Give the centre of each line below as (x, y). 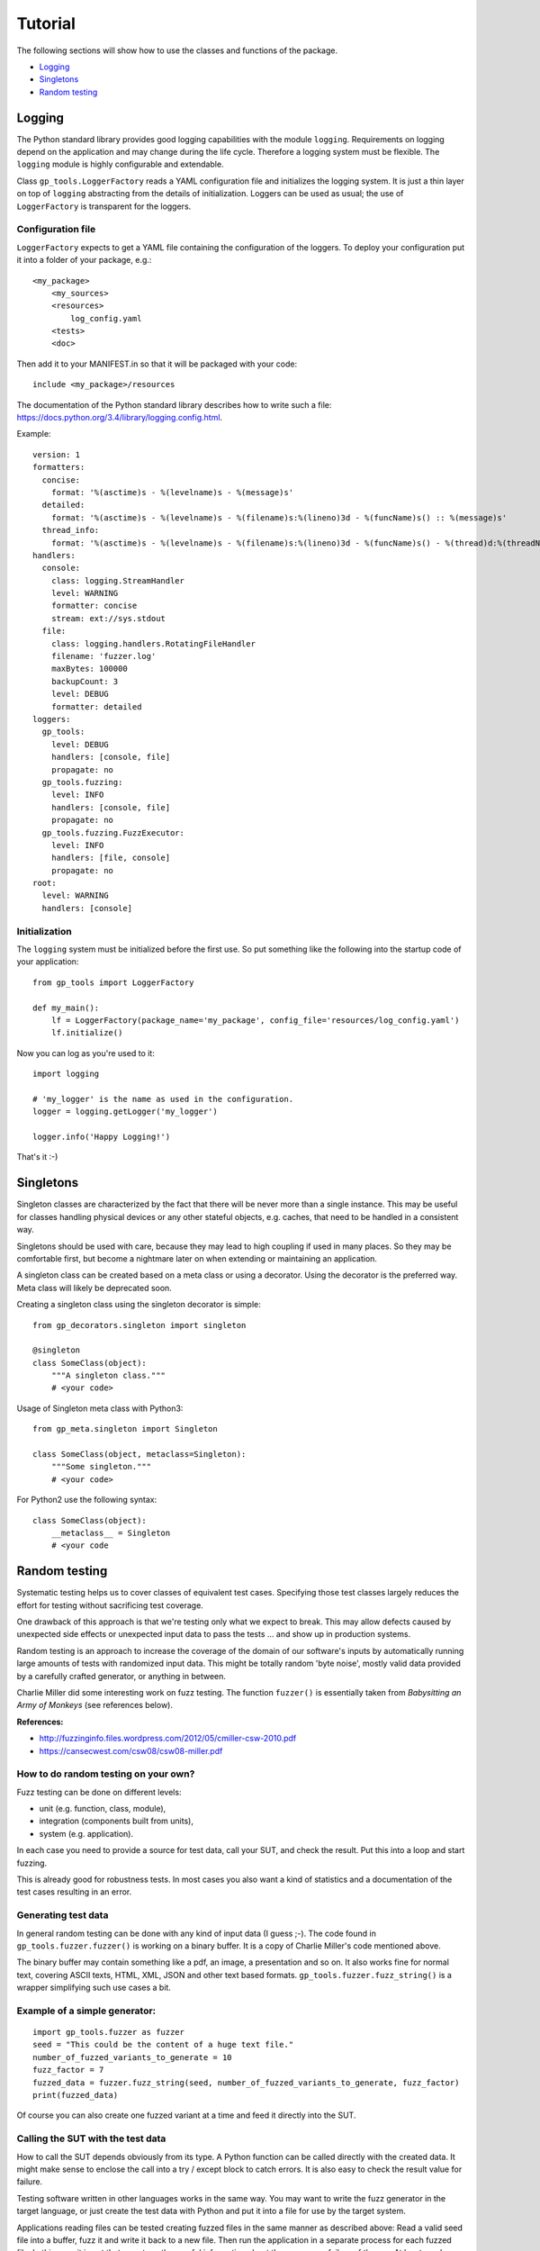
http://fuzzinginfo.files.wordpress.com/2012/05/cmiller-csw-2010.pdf (168, 1739)
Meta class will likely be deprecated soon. (94, 1288)
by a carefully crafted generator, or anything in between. (121, 1676)
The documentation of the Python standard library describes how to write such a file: (174, 404)
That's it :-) (37, 1157)
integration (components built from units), (116, 1821)
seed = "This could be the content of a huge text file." (163, 2045)
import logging (66, 1074)
